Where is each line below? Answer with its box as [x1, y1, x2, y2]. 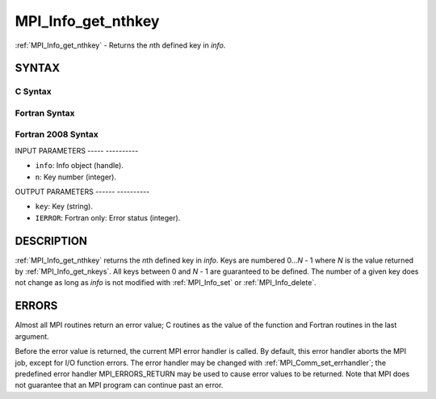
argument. [15, 331, 50, 341]
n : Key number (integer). [35, 172, 117, 182]
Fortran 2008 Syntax [15, 129, 99, 141]
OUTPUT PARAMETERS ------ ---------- [15, 187, 150, 196]
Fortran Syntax [15, 107, 75, 119]
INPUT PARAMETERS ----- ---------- [15, 145, 139, 155]
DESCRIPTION [15, 234, 88, 248]
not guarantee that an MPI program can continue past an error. [15, 380, 224, 390]
